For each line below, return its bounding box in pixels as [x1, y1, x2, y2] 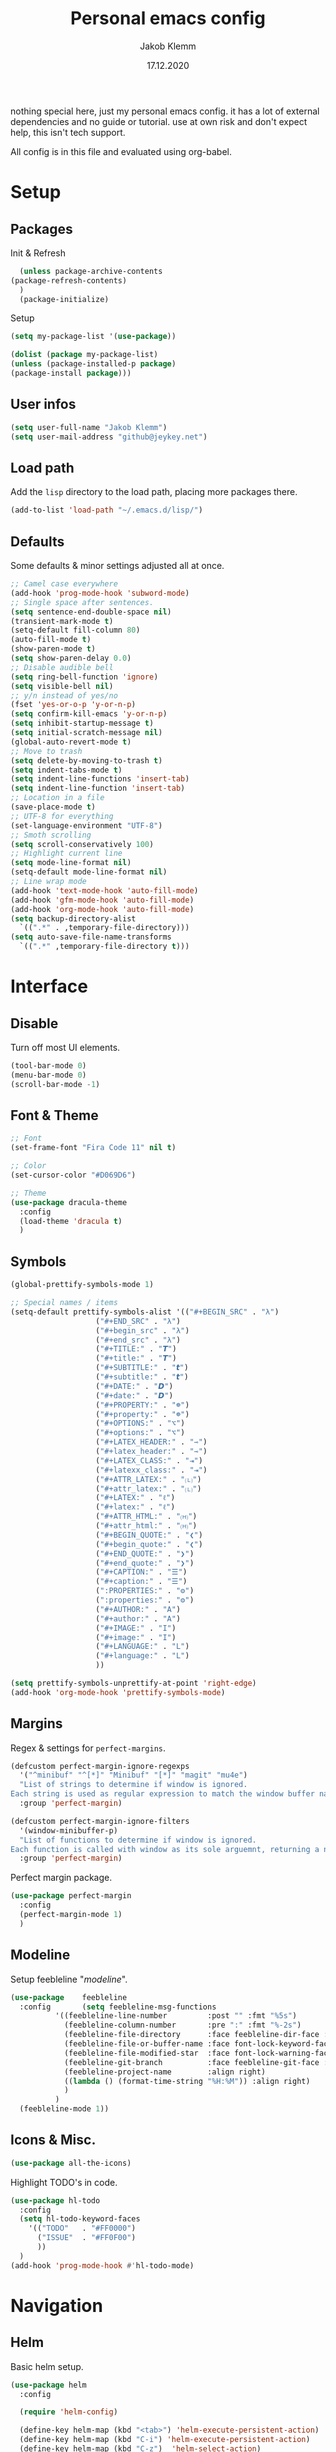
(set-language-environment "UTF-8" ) [10, 820, 163, 831]
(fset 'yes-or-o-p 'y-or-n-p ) [10, 700, 137, 710]
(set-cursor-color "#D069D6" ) [10, 1170, 137, 1181]
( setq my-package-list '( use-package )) [10, 332, 177, 342]
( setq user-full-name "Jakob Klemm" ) [10, 422, 168, 432]
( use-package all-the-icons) [10, 2158, 132, 2168]
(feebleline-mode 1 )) [19, 2104, 110, 2114]
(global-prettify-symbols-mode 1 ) [10, 1280, 155, 1290]
